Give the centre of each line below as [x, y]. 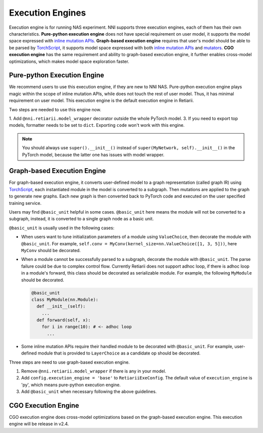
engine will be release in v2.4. [39, 424]
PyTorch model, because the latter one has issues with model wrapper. [93, 155]
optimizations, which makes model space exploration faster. [69, 61]
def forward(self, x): [64, 320]
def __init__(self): [61, 306]
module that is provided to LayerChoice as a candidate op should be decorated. [119, 353]
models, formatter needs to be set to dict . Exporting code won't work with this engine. [97, 125]
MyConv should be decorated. [51, 250]
